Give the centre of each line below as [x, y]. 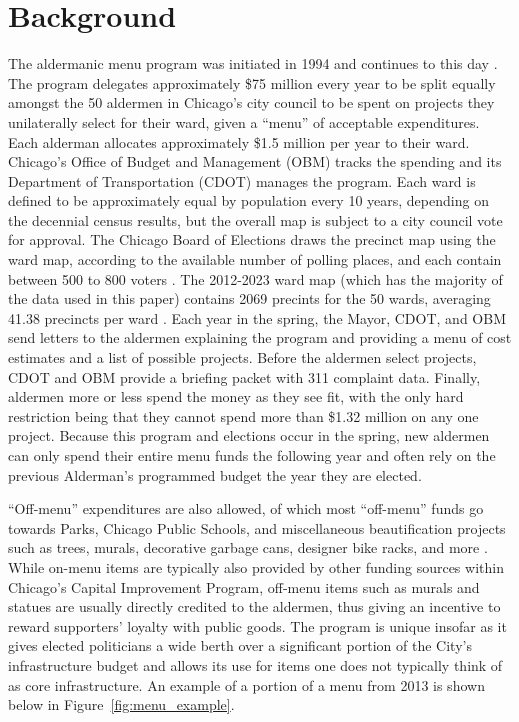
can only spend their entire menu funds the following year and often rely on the [252, 455]
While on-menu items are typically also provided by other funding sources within [256, 566]
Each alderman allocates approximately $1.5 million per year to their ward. [239, 141]
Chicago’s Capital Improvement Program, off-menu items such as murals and [244, 586]
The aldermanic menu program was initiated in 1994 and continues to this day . [253, 63]
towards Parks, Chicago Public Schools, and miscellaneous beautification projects [257, 527]
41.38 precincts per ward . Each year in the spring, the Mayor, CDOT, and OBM [257, 317]
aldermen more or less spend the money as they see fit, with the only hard [236, 396]
